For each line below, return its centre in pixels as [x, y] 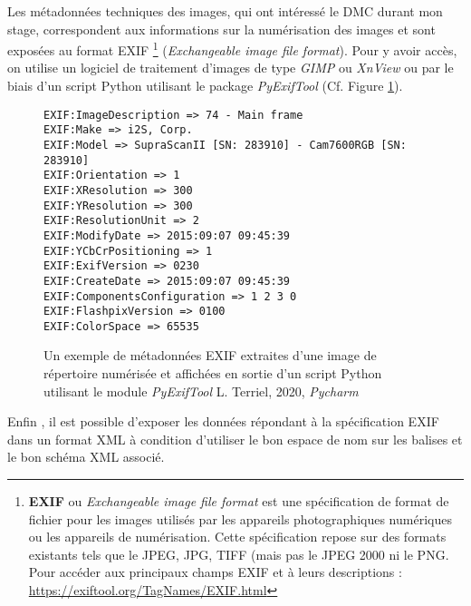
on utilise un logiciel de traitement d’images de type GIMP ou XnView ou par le [231, 68]
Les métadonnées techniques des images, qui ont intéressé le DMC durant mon [225, 11]
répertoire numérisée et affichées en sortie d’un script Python [213, 373]
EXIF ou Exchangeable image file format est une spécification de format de [239, 501]
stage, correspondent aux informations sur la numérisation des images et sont [221, 29]
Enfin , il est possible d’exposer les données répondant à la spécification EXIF [223, 421]
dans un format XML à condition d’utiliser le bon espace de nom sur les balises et [235, 439]
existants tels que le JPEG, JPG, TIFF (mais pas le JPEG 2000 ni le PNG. [239, 554]
